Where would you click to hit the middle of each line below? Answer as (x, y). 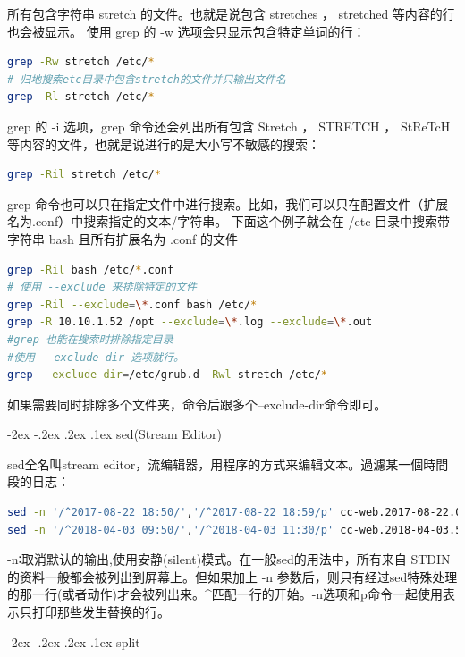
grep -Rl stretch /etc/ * (81, 97)
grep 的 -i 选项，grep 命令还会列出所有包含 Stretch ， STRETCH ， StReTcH (229, 126)
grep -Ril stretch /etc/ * (84, 175)
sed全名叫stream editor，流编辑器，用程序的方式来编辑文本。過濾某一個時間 (228, 463)
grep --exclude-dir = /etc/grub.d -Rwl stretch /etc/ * (168, 375)
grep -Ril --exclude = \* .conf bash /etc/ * (132, 304)
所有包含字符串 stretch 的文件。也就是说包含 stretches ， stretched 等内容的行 (231, 13)
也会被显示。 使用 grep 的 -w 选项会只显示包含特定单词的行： (186, 31)
